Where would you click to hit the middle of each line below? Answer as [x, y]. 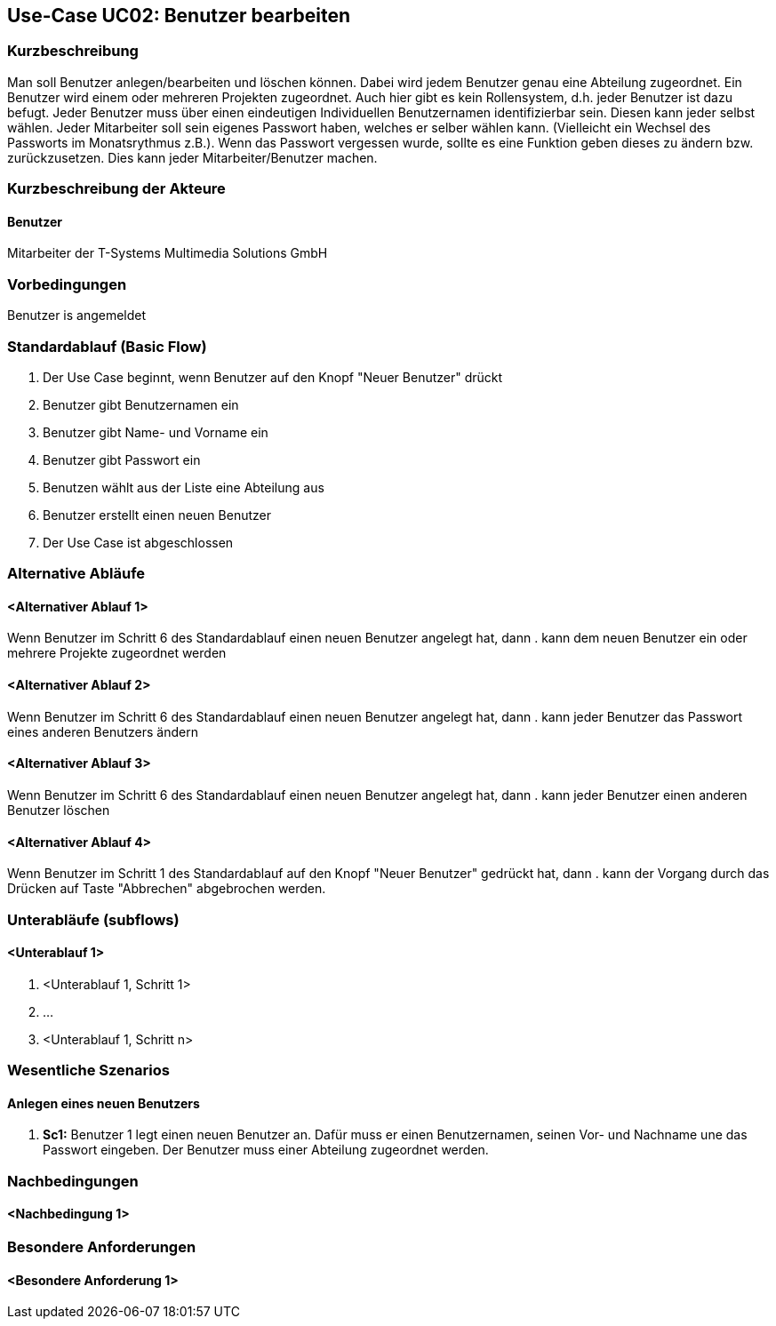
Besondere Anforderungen [102, 1246]
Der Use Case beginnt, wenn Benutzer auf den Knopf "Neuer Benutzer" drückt [273, 377]
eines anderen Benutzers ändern [103, 731]
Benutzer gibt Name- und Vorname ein [156, 432]
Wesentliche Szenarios [88, 1070]
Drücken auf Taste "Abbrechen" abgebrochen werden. [167, 889]
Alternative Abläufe [76, 574]
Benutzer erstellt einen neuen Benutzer [157, 515]
